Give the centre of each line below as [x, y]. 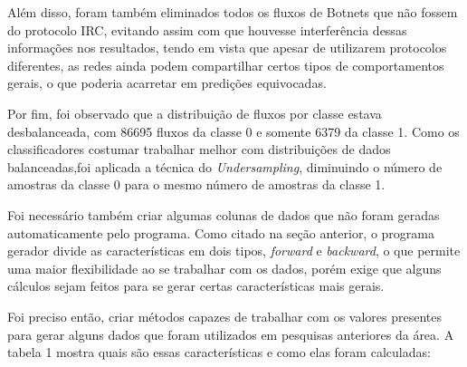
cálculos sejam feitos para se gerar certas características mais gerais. [196, 286]
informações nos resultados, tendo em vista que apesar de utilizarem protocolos [227, 48]
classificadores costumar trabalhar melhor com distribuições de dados [199, 149]
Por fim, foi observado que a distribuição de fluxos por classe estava [195, 113]
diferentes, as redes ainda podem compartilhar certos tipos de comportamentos [226, 65]
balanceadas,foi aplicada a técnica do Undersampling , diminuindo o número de [225, 166]
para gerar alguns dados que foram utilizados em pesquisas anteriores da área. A [231, 334]
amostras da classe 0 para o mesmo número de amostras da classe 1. [196, 184]
